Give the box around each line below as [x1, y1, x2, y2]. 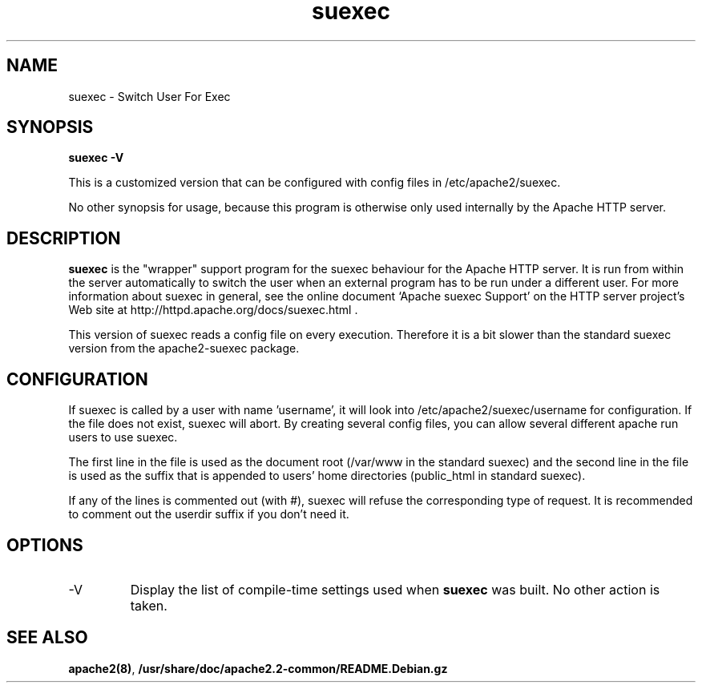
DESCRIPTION [6, 228, 121, 248]
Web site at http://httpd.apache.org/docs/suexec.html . [68, 303, 358, 317]
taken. [130, 597, 167, 614]
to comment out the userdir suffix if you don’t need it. [68, 507, 349, 522]
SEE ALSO [6, 627, 88, 648]
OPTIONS [6, 534, 83, 555]
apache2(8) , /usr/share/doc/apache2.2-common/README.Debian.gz [68, 661, 448, 675]
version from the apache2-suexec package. [68, 341, 300, 356]
